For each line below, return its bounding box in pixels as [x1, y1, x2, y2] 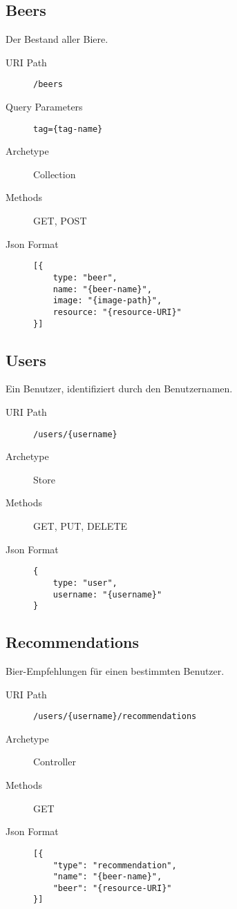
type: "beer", [53, 272, 117, 283]
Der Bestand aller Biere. [6, 32, 108, 46]
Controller [33, 754, 76, 769]
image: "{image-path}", [53, 296, 162, 306]
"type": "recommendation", [53, 860, 177, 870]
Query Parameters [6, 99, 83, 114]
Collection [33, 166, 76, 181]
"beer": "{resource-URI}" [53, 883, 172, 893]
